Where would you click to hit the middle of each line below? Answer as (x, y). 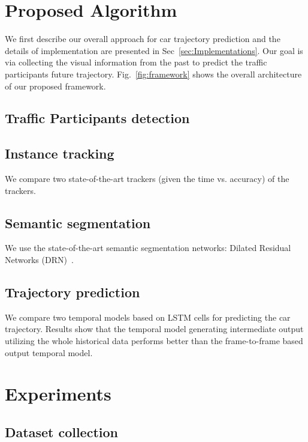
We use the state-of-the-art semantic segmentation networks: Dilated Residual (148, 248)
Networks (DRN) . (39, 260)
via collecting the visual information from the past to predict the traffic (136, 62)
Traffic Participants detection (97, 118)
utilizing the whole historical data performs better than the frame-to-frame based (154, 341)
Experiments (58, 394)
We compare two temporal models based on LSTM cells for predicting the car (148, 317)
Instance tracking (60, 153)
